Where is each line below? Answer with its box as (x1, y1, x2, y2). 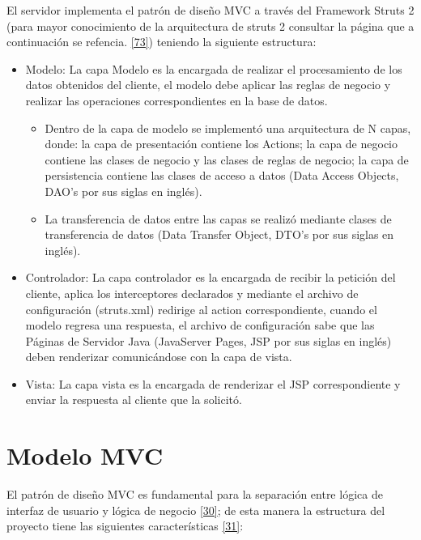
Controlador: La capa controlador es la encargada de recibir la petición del (25, 269, 396, 286)
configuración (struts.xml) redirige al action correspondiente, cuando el (25, 300, 377, 317)
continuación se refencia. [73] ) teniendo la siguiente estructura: (6, 33, 317, 50)
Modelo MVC (6, 439, 164, 472)
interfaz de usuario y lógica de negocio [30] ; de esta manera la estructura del (6, 501, 385, 518)
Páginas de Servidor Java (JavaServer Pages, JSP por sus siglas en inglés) (25, 332, 392, 349)
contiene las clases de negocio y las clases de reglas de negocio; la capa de (45, 151, 409, 168)
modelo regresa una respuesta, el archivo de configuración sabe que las (25, 317, 375, 334)
